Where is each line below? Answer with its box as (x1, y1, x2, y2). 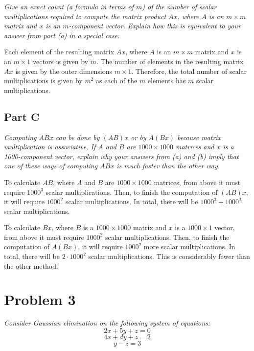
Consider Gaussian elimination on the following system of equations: (4, 318, 210, 328)
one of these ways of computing (4, 161, 98, 171)
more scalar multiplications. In (143, 241, 235, 252)
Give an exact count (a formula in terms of (4, 1, 134, 11)
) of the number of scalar (142, 1, 217, 11)
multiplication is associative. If (4, 141, 96, 152)
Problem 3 (4, 289, 76, 309)
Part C (4, 109, 40, 124)
